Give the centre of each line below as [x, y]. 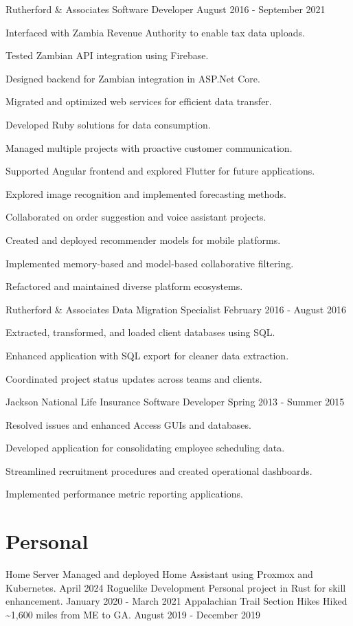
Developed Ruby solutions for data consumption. [108, 124]
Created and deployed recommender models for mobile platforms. [143, 239]
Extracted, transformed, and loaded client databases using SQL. [140, 332]
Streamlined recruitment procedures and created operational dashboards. [159, 470]
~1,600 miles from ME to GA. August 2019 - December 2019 [133, 614]
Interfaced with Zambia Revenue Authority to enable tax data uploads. [155, 32]
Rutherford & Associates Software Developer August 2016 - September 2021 [166, 9]
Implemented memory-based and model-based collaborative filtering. [150, 263]
